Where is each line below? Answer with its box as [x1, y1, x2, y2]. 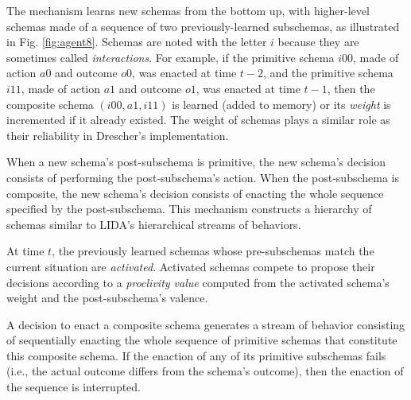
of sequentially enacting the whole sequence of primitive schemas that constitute [6, 332, 397, 348]
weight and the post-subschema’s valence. [6, 289, 208, 306]
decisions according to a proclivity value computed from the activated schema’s [6, 274, 390, 290]
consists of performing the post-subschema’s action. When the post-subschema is [6, 169, 400, 185]
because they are [277, 33, 359, 50]
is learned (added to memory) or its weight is [172, 95, 391, 112]
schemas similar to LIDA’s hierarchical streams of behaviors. [6, 216, 301, 232]
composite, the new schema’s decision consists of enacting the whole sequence [6, 184, 384, 201]
